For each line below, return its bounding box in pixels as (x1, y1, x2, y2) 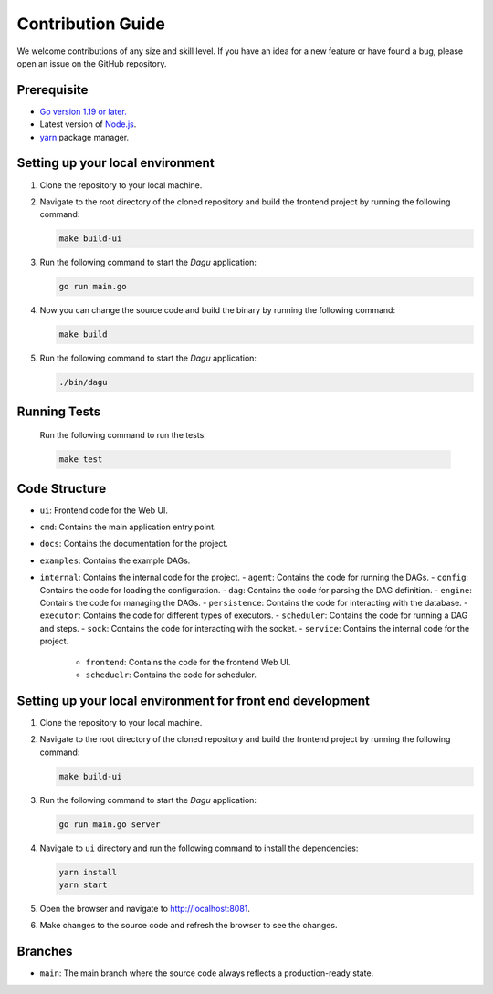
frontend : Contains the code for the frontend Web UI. (85, 656, 291, 667)
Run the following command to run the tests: (39, 430, 207, 441)
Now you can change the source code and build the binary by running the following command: (39, 305, 396, 316)
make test (58, 455, 103, 465)
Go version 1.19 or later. (39, 106, 127, 117)
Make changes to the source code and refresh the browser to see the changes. (39, 920, 338, 931)
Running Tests (16, 403, 100, 419)
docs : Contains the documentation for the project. (39, 539, 228, 549)
